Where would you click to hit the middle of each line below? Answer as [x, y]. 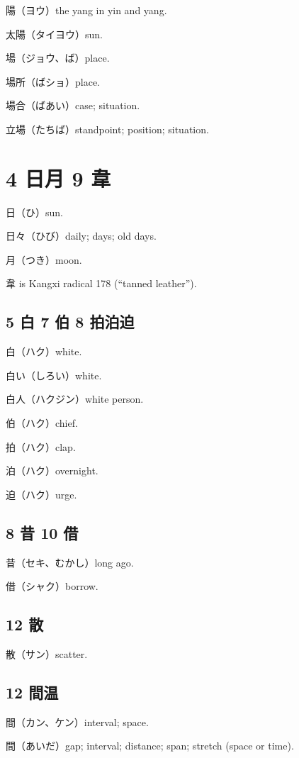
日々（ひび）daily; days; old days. [81, 236]
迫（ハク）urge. [41, 494]
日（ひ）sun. [34, 212]
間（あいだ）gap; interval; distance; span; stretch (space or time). [150, 746]
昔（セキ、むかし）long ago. [70, 562]
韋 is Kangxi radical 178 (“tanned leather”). [101, 283]
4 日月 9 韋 [58, 178]
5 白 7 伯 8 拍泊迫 [70, 322]
